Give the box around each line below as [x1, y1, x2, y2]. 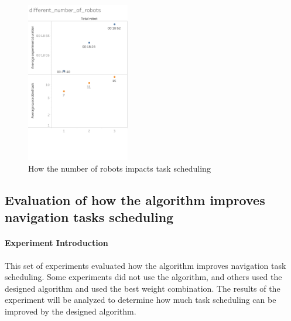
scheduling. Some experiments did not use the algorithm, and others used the [5, 271, 282, 283]
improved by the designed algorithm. [5, 305, 136, 317]
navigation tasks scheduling [5, 208, 174, 226]
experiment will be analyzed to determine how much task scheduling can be [5, 293, 276, 306]
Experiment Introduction [5, 237, 108, 249]
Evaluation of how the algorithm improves [5, 191, 265, 209]
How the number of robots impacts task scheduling [28, 162, 211, 175]
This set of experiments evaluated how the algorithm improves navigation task [5, 259, 286, 271]
